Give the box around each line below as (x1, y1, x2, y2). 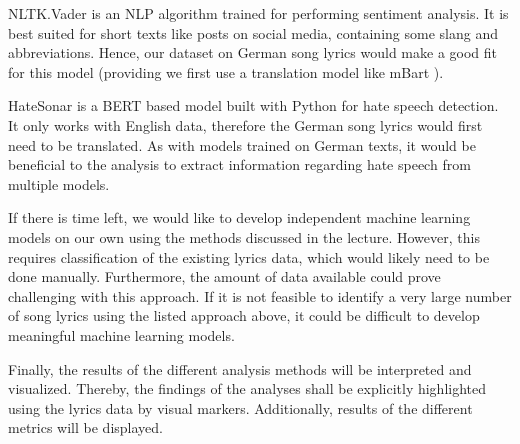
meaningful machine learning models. (8, 324, 235, 345)
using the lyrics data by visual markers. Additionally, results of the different (8, 397, 473, 418)
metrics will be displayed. (8, 417, 163, 438)
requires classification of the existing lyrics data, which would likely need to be (8, 246, 490, 267)
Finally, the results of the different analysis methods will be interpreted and (8, 358, 472, 379)
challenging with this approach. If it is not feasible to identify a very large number (8, 285, 512, 306)
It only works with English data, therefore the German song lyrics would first (8, 114, 483, 135)
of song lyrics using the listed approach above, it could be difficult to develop (8, 305, 480, 326)
